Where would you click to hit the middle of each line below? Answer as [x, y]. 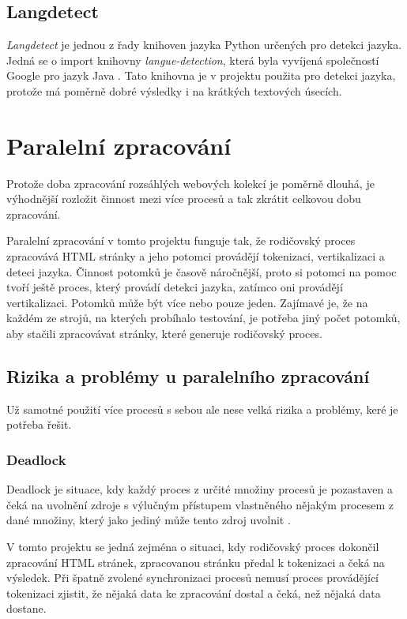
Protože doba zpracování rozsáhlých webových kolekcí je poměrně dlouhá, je [190, 183]
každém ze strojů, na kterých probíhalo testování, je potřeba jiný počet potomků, [203, 318]
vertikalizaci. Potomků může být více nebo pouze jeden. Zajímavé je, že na [187, 302]
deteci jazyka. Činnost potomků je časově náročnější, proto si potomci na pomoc [202, 271]
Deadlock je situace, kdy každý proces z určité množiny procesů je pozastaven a [200, 489]
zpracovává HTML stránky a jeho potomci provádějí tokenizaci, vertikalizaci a [196, 256]
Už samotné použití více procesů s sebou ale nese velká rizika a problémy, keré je [202, 409]
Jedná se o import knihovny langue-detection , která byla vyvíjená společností [193, 60]
